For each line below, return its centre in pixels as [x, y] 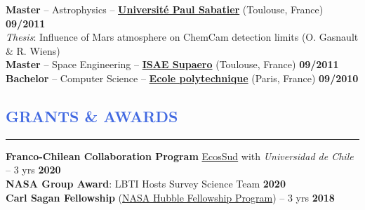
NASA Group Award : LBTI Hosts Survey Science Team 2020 [146, 183]
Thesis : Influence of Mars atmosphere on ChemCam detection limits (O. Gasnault [182, 37]
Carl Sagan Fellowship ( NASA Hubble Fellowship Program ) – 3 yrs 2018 [170, 197]
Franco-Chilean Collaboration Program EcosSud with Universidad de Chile [180, 156]
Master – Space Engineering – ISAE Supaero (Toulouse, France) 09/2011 [172, 64]
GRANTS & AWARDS [92, 116]
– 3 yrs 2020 [33, 170]
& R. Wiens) [33, 50]
